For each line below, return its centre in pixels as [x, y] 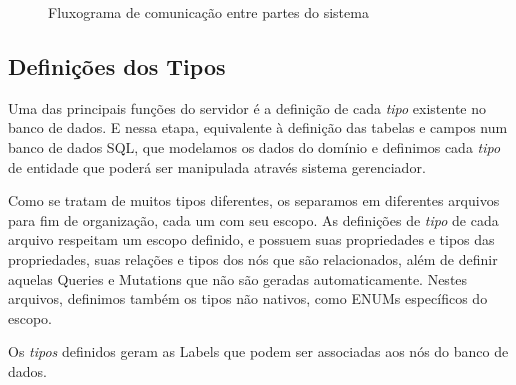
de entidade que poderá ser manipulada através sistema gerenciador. [217, 166]
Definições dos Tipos [117, 65]
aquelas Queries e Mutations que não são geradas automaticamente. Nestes [238, 278]
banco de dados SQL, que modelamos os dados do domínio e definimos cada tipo [254, 146]
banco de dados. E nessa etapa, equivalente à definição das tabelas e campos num [258, 127]
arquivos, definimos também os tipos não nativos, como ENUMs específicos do [248, 298]
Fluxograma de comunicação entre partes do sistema [208, 12]
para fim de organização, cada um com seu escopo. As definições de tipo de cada [253, 219]
